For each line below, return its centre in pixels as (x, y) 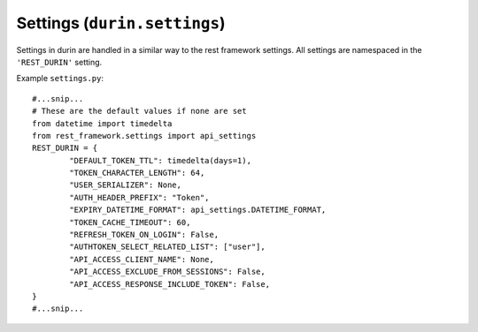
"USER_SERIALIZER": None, (125, 185)
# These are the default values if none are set (139, 111)
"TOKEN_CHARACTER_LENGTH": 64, (137, 173)
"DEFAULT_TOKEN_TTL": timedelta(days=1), (161, 160)
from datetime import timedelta (102, 123)
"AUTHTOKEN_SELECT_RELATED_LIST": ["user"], (167, 247)
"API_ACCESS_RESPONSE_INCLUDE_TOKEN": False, (170, 284)
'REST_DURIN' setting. (59, 62)
